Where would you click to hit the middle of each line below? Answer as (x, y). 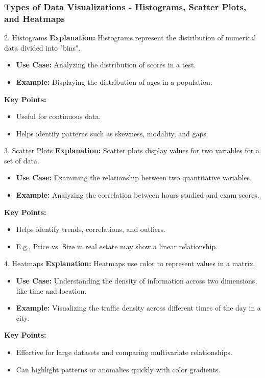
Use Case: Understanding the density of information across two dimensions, (137, 281)
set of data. (22, 160)
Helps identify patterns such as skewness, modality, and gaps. (112, 133)
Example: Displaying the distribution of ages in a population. (114, 81)
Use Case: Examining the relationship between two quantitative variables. (134, 178)
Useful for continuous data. (58, 116)
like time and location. (51, 290)
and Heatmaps (34, 18)
